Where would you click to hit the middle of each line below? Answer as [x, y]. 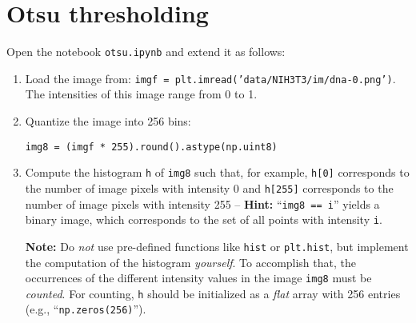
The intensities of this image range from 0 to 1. [141, 94]
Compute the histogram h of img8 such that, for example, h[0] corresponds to [217, 172]
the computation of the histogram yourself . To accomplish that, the [190, 262]
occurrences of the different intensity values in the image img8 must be [198, 278]
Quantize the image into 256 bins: [108, 121]
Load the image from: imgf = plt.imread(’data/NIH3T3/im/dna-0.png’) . [210, 78]
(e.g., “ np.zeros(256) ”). [86, 309]
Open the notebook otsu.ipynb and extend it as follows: [146, 52]
